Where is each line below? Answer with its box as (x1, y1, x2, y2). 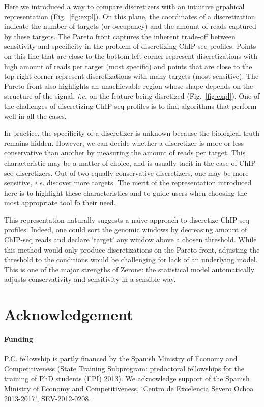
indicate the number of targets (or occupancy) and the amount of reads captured (4, 21, 256, 32)
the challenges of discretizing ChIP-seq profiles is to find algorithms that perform (4, 100, 257, 111)
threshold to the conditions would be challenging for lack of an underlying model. (4, 254, 258, 265)
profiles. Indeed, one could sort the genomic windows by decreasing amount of (4, 224, 247, 235)
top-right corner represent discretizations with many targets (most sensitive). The (4, 71, 259, 81)
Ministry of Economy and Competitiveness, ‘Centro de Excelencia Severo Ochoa (4, 383, 254, 393)
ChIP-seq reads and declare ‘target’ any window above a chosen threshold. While (4, 234, 257, 245)
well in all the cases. (4, 110, 67, 121)
